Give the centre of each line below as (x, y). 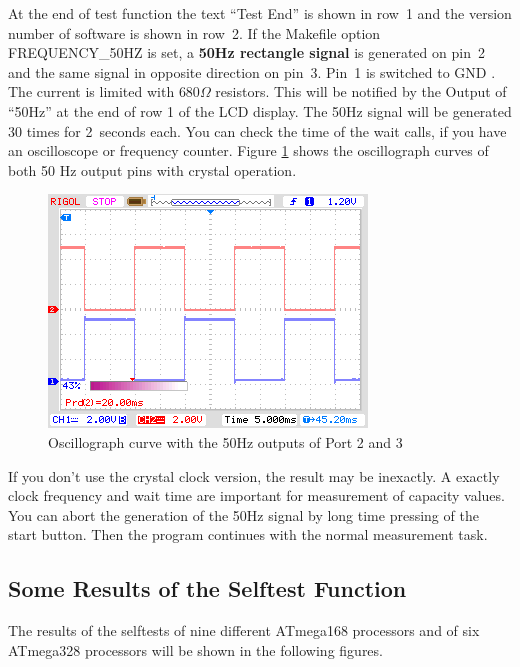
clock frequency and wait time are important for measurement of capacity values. (256, 495)
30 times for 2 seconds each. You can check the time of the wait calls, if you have (257, 130)
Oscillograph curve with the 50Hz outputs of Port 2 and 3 (225, 441)
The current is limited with (91, 91)
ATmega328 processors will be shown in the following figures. (195, 649)
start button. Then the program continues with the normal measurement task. (248, 534)
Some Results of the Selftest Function (207, 588)
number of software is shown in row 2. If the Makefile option (194, 32)
